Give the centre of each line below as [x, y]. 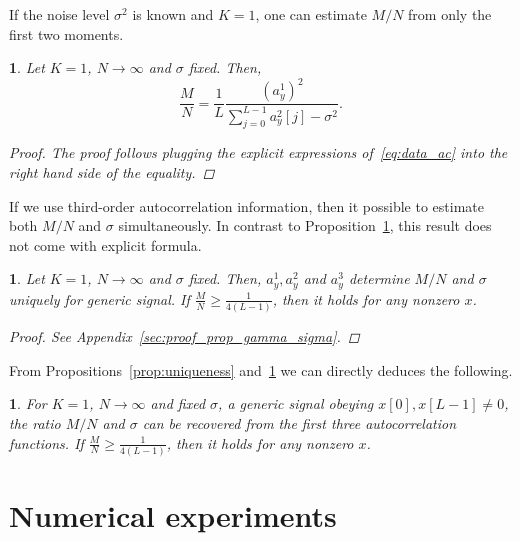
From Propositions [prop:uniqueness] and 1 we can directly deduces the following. [261, 369]
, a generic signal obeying [296, 403]
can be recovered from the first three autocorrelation [299, 422]
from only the [450, 14]
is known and [173, 14]
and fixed [178, 403]
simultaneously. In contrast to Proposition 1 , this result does [305, 225]
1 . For [28, 403]
